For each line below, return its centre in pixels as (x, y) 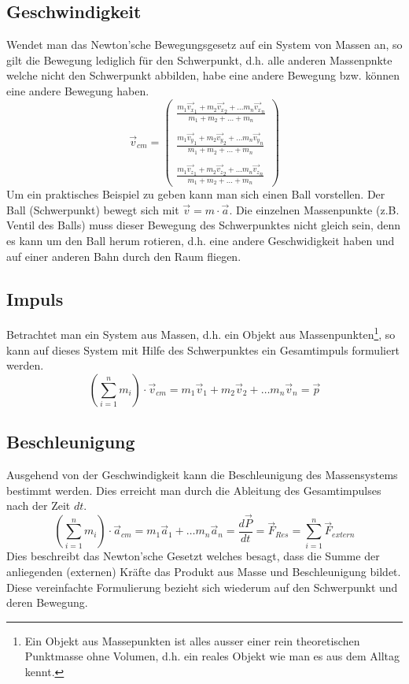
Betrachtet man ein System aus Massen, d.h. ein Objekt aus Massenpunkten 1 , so (201, 333)
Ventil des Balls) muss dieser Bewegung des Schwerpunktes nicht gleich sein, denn (204, 225)
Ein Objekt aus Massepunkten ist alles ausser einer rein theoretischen (192, 640)
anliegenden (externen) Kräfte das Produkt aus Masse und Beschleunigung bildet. (204, 572)
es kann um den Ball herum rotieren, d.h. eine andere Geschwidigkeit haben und (201, 240)
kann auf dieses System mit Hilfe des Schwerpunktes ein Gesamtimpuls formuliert (203, 349)
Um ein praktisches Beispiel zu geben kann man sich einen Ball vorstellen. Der (196, 194)
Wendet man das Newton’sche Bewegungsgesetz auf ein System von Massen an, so (204, 45)
